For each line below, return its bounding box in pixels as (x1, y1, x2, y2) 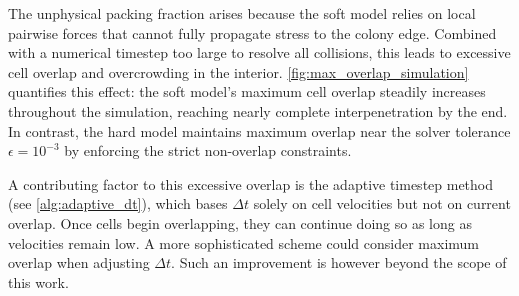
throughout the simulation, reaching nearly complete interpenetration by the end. (8, 100, 508, 121)
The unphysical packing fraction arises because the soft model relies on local (8, 3, 476, 23)
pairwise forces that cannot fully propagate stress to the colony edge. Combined (8, 22, 497, 43)
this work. (8, 271, 69, 292)
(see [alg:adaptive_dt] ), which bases (8, 193, 228, 214)
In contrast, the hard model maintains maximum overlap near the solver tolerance (8, 120, 511, 141)
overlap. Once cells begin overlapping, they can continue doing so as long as (8, 212, 472, 233)
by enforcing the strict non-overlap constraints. (64, 140, 352, 161)
